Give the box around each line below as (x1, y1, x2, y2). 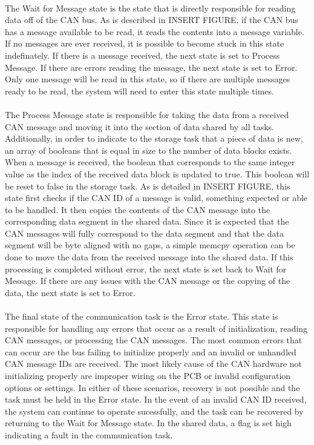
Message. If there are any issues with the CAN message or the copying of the (5, 274, 290, 287)
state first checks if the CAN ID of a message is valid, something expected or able (5, 191, 308, 204)
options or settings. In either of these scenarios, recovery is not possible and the (5, 381, 300, 394)
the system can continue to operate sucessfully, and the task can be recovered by (5, 404, 304, 417)
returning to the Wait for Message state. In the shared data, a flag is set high (5, 417, 292, 429)
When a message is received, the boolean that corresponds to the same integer (5, 156, 295, 168)
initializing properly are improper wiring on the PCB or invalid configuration (5, 369, 291, 381)
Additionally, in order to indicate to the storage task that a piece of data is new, (5, 132, 303, 145)
